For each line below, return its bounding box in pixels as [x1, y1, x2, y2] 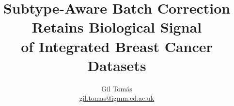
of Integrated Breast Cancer [21, 36, 213, 56]
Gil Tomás [101, 83, 132, 93]
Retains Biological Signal [31, 17, 202, 37]
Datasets [87, 55, 146, 75]
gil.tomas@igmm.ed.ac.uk [79, 93, 155, 103]
